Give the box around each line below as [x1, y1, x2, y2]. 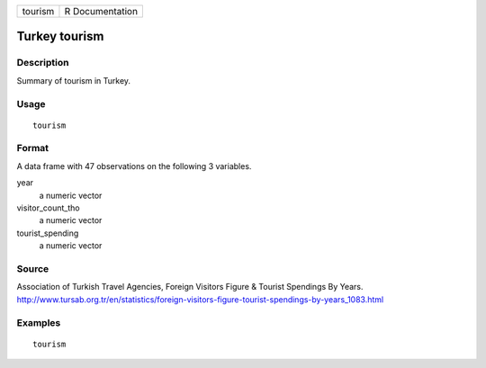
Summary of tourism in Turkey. [16, 75, 130, 85]
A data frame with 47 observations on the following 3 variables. [16, 160, 252, 171]
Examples [16, 316, 61, 328]
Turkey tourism [16, 29, 104, 44]
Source [16, 262, 49, 274]
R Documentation [64, 5, 139, 17]
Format [16, 142, 49, 155]
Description [16, 57, 69, 69]
